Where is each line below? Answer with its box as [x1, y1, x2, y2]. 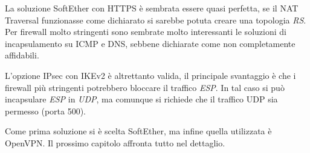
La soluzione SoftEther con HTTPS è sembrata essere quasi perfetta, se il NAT [5, 2, 299, 14]
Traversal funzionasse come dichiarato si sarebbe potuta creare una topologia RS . [5, 13, 306, 26]
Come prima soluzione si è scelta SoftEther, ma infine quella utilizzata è [5, 125, 272, 137]
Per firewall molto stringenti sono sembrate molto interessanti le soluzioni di [5, 25, 286, 38]
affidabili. [5, 49, 39, 61]
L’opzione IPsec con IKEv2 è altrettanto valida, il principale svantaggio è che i [5, 69, 296, 81]
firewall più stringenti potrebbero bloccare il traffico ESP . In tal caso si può [5, 81, 285, 93]
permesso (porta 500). [5, 104, 86, 117]
